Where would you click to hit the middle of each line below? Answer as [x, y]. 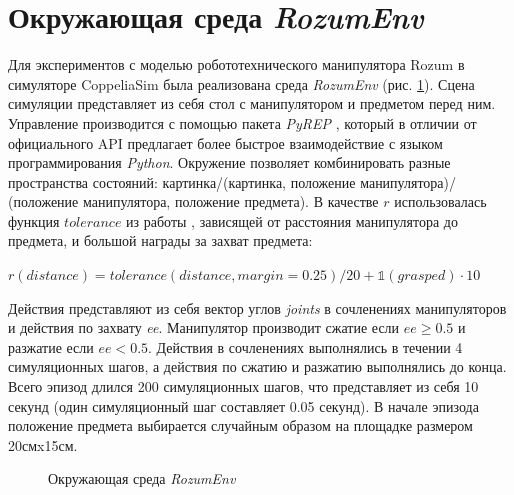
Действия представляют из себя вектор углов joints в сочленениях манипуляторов [257, 307]
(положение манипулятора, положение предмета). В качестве [193, 201]
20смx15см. [43, 444]
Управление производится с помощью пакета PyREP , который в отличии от [242, 122]
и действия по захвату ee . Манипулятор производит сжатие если [204, 327]
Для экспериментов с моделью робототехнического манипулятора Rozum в [236, 64]
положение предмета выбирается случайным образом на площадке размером [240, 425]
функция [34, 220]
